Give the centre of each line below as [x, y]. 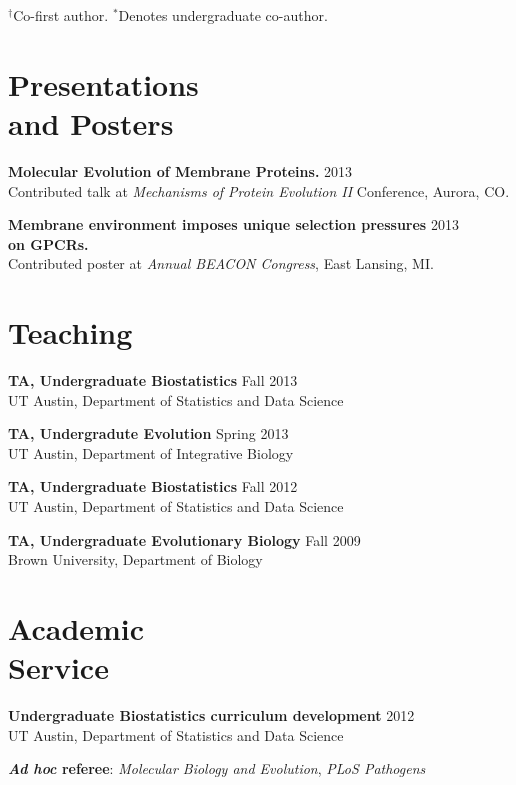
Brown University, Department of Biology [135, 559]
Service [58, 667]
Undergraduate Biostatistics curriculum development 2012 [211, 715]
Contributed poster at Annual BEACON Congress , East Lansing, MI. [221, 263]
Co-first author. [61, 15]
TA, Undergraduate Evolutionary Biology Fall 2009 [184, 539]
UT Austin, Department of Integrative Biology [151, 452]
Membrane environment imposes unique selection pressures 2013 [233, 224]
